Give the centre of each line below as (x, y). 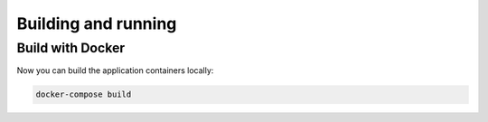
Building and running (97, 23)
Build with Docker (71, 48)
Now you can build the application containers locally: (115, 70)
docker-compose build (84, 94)
